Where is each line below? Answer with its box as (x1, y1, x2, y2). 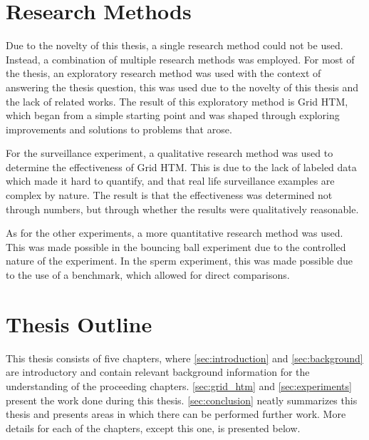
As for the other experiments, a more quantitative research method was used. (6, 225, 343, 240)
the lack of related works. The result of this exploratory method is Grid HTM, (6, 93, 348, 108)
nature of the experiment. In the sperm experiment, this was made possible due (6, 253, 353, 268)
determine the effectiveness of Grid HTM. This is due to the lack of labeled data (6, 159, 357, 174)
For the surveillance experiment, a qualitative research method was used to (6, 145, 333, 160)
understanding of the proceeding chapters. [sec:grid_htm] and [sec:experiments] (6, 378, 352, 393)
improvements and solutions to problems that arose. (6, 121, 232, 136)
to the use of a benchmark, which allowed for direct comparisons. (6, 267, 290, 282)
